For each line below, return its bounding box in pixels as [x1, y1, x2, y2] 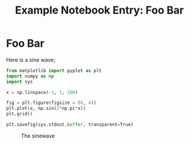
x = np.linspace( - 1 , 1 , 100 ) [6, 89, 78, 95]
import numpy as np [6, 73, 54, 79]
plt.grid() [6, 111, 33, 117]
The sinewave [21, 132, 55, 139]
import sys [6, 78, 33, 84]
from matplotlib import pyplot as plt [6, 67, 102, 74]
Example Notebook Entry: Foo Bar [15, 4, 184, 17]
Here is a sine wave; [6, 56, 56, 63]
